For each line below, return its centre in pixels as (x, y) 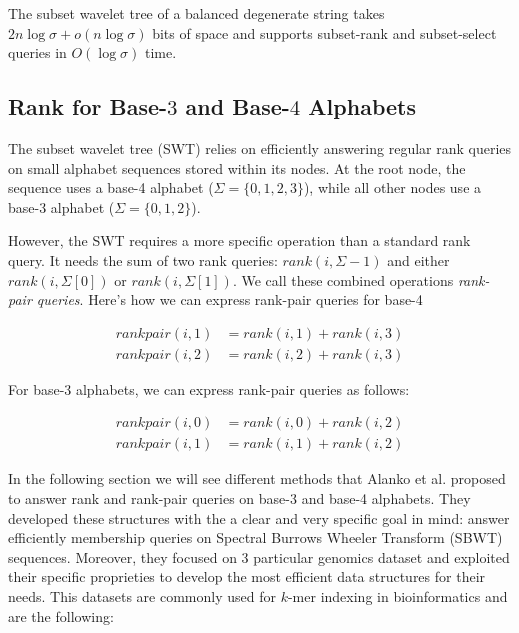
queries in (37, 52)
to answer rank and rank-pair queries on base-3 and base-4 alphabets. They (239, 498)
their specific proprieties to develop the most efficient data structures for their (247, 576)
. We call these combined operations (343, 279)
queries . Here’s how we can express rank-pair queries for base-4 (229, 299)
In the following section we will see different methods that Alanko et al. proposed (257, 478)
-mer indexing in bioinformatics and (397, 596)
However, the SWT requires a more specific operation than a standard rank (239, 240)
